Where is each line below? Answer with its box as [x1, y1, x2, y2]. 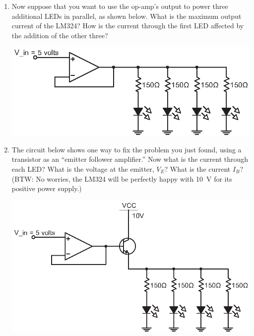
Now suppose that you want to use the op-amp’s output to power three [11, 1, 228, 11]
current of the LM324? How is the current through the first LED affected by [11, 20, 244, 31]
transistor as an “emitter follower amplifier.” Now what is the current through [11, 154, 249, 164]
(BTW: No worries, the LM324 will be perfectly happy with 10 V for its [11, 173, 232, 184]
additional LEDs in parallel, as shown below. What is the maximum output [11, 10, 242, 21]
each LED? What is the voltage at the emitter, [11, 164, 154, 174]
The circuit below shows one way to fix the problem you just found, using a [11, 144, 242, 154]
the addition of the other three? [11, 30, 108, 40]
